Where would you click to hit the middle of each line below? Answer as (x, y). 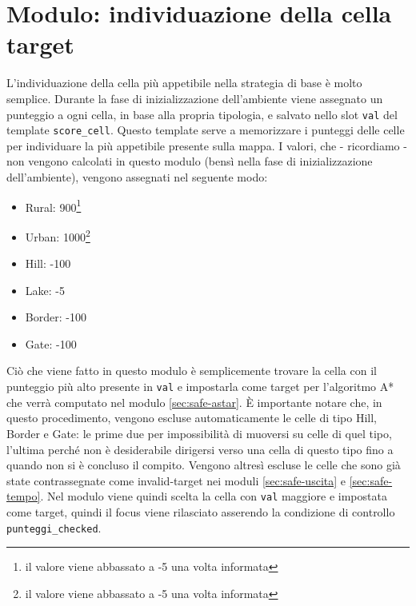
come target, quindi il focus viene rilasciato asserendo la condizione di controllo (201, 511)
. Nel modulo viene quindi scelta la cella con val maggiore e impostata (214, 496)
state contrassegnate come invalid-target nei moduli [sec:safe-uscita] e (176, 480)
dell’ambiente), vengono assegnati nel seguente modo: (137, 177)
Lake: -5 (45, 290)
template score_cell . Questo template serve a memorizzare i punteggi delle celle (206, 130)
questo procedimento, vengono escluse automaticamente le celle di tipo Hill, (192, 418)
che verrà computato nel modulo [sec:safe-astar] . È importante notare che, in (194, 402)
